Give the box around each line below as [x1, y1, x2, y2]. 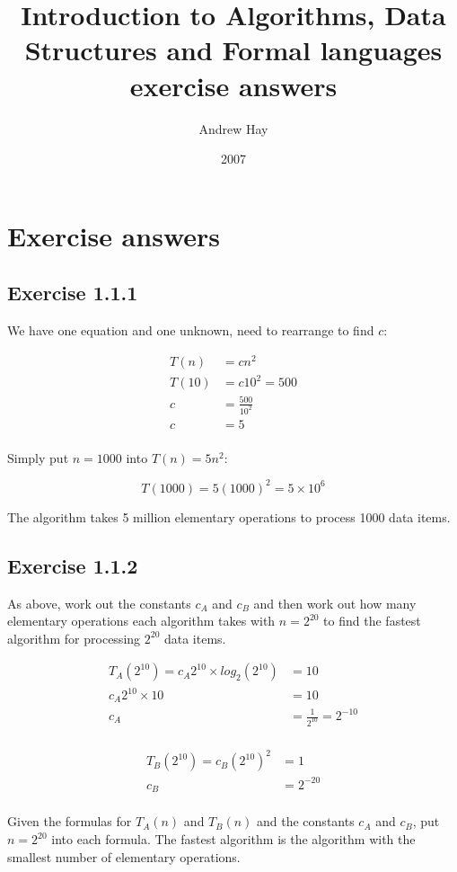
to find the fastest [323, 611, 421, 630]
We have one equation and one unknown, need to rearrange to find [7, 321, 374, 340]
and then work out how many [253, 593, 417, 612]
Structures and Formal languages [24, 31, 443, 68]
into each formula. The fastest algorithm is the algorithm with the [51, 830, 416, 849]
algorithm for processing [7, 628, 141, 647]
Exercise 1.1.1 [7, 279, 138, 307]
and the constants [257, 812, 355, 831]
